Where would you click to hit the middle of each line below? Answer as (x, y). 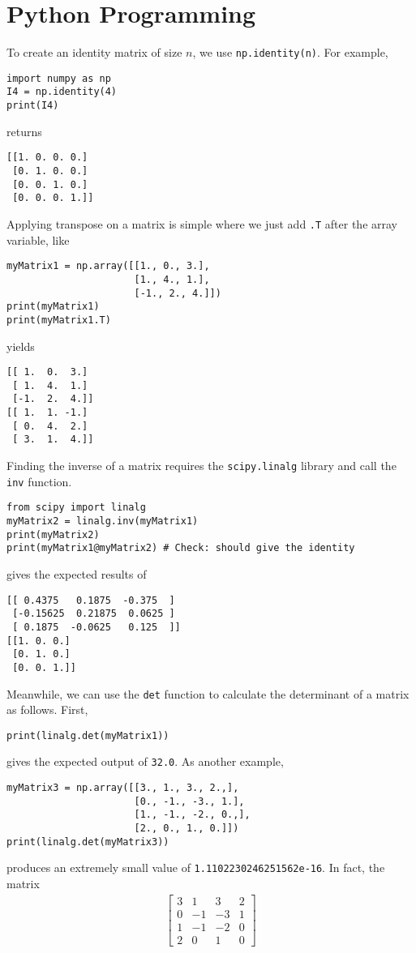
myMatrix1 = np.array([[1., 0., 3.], (108, 266)
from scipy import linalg (76, 508)
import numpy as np (59, 78)
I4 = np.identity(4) (62, 92)
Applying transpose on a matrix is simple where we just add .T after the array (202, 223)
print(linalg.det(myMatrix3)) (88, 842)
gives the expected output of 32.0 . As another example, (145, 761)
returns (24, 131)
